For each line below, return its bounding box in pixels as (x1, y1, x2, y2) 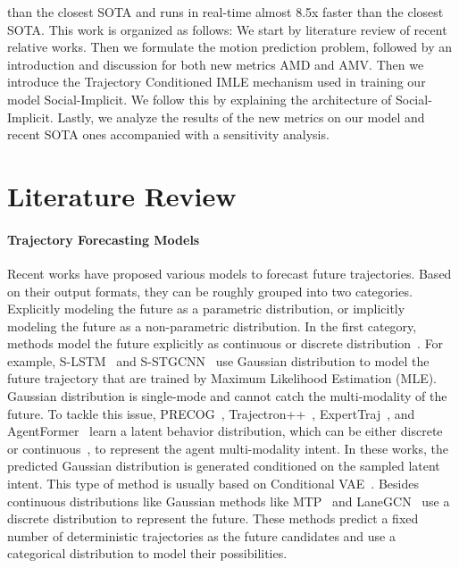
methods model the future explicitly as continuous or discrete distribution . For (7, 334, 444, 353)
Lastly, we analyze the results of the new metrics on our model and (57, 107, 425, 126)
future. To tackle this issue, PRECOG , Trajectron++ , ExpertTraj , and (7, 404, 415, 422)
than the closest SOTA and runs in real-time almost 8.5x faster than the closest (7, 3, 444, 21)
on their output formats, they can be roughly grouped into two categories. (7, 281, 413, 300)
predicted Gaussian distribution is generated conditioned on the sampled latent (7, 456, 440, 475)
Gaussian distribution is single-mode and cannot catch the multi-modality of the (7, 387, 447, 405)
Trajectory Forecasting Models (7, 230, 200, 248)
